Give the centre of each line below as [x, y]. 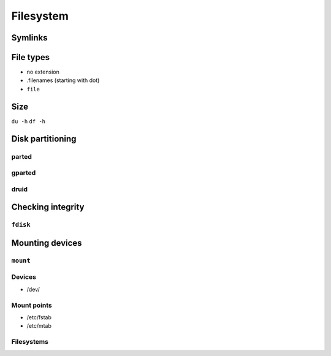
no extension [43, 72]
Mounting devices [47, 243]
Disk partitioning [44, 139]
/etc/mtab [39, 326]
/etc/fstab [39, 317]
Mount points [32, 305]
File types [31, 57]
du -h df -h [29, 121]
